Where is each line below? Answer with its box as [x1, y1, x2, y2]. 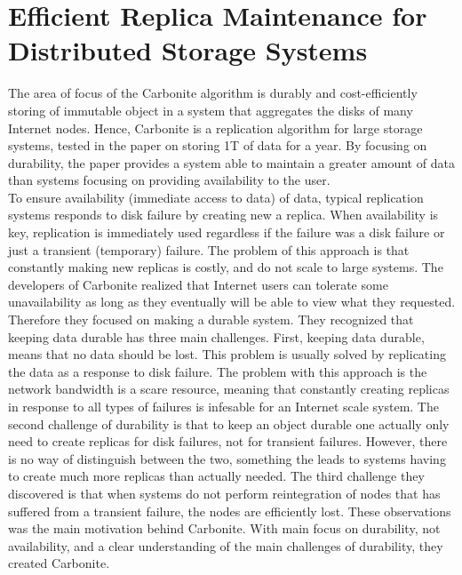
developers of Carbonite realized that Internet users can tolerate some [8, 275, 388, 293]
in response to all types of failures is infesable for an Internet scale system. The [8, 397, 439, 415]
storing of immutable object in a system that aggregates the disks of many [8, 100, 413, 119]
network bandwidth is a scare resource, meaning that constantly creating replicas [8, 379, 450, 398]
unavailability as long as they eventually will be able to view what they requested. [8, 292, 456, 311]
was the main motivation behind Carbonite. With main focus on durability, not [8, 519, 441, 538]
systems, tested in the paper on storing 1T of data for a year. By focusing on [8, 136, 427, 155]
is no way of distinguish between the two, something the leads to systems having [8, 449, 446, 467]
